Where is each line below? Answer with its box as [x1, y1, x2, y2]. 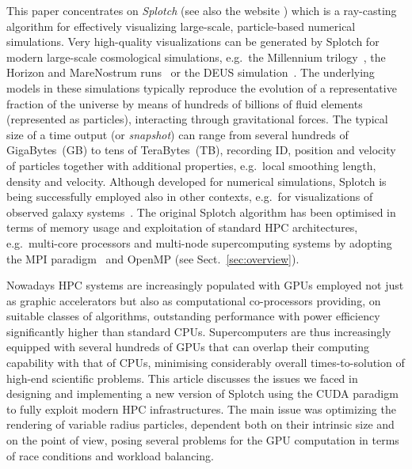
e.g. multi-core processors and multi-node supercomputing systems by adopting [6, 234, 392, 251]
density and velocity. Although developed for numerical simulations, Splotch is [6, 172, 387, 189]
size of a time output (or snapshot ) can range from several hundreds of [6, 126, 349, 142]
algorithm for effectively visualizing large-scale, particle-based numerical [6, 17, 356, 34]
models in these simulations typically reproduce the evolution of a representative [6, 79, 397, 96]
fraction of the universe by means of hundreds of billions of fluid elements [6, 95, 363, 112]
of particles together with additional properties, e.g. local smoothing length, [6, 157, 376, 173]
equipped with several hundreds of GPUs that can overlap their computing [6, 339, 370, 355]
